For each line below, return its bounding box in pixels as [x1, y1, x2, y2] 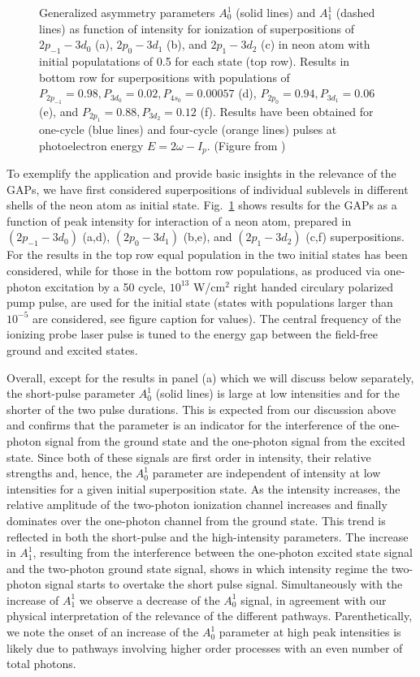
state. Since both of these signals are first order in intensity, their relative [6, 448, 371, 465]
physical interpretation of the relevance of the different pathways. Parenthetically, [6, 607, 413, 624]
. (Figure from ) [206, 136, 286, 153]
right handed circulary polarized [233, 278, 394, 295]
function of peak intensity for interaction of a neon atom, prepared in [6, 212, 352, 229]
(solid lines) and [236, 4, 316, 20]
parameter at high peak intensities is [219, 623, 401, 640]
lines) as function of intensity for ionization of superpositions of [39, 19, 354, 37]
